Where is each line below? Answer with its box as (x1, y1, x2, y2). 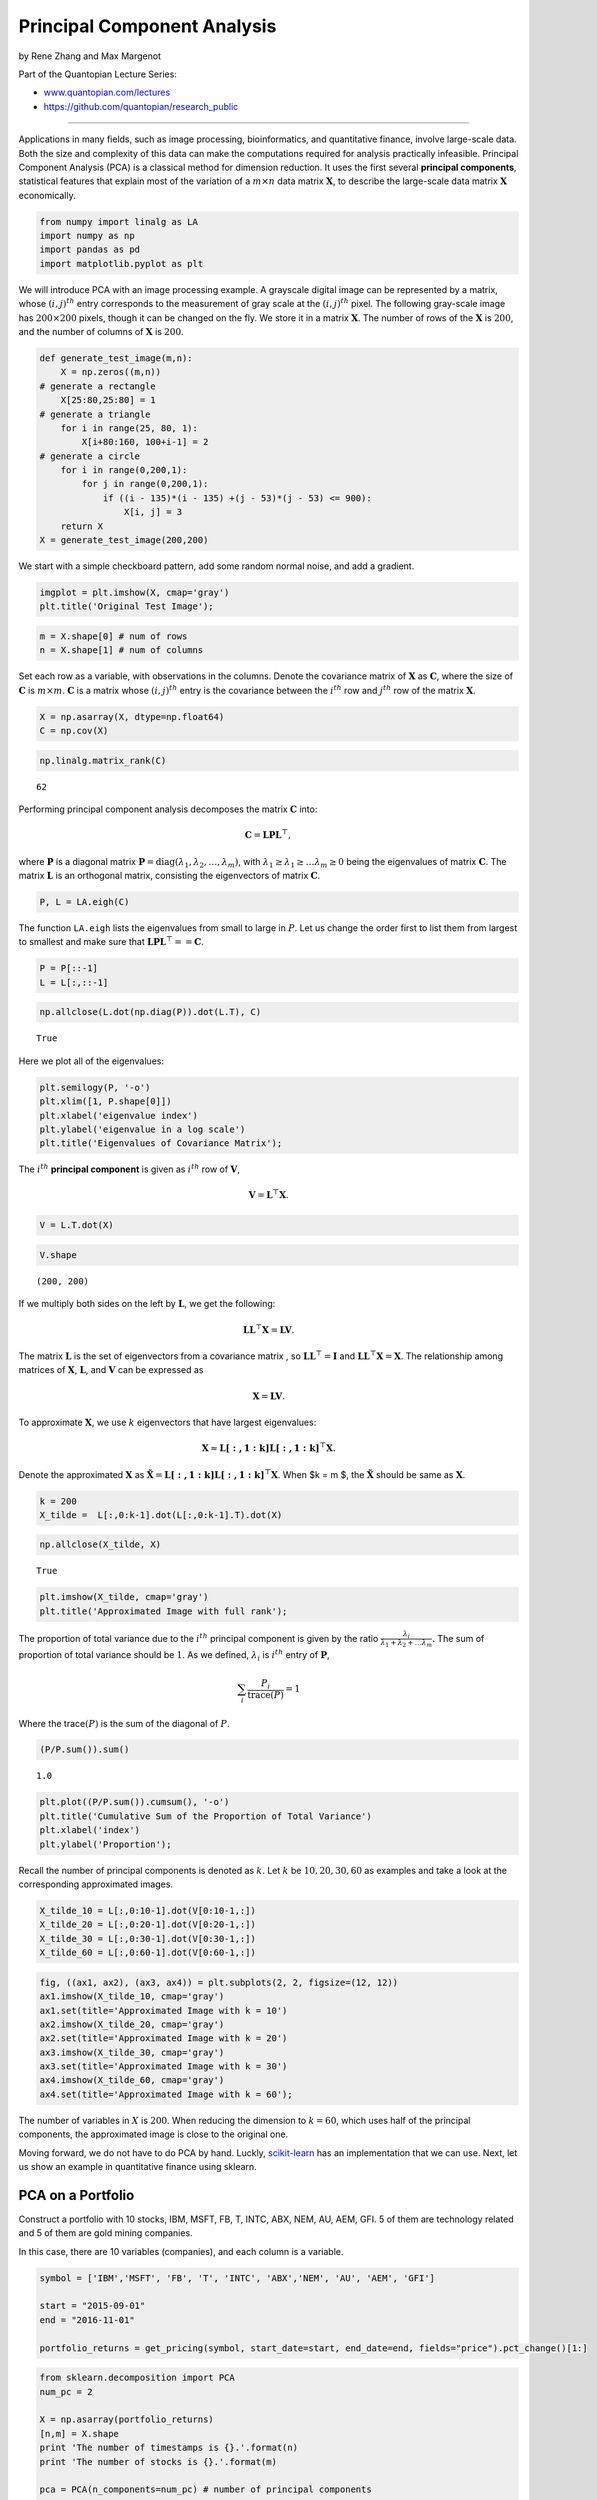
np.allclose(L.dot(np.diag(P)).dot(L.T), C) (39, 1006, 262, 1018)
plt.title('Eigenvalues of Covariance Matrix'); (39, 1138, 283, 1149)
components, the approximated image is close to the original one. (18, 2128, 289, 2140)
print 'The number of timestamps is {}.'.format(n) (39, 2442, 299, 2454)
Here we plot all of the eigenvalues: (18, 1055, 165, 1067)
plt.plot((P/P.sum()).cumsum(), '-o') (39, 1796, 230, 1808)
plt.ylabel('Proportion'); (39, 1838, 172, 1850)
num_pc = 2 (39, 2386, 93, 2397)
